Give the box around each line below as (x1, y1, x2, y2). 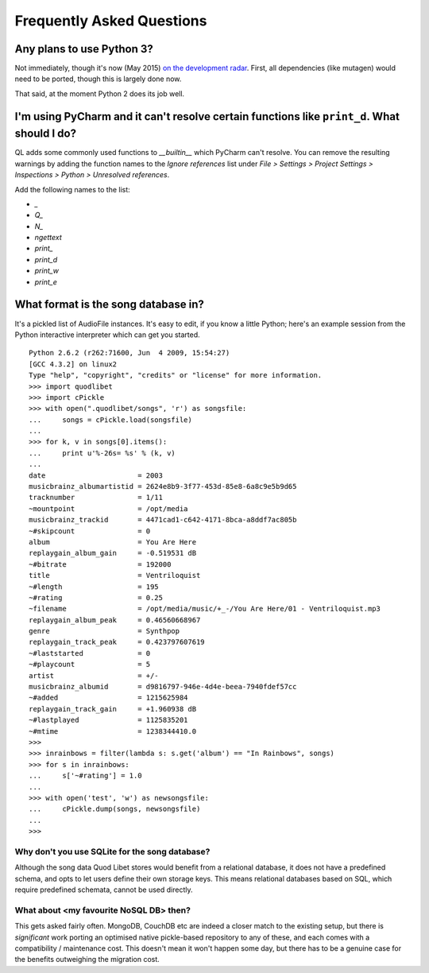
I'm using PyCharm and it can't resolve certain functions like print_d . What (14, 110, 400, 123)
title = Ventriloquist (29, 571, 201, 580)
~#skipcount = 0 (29, 526, 151, 536)
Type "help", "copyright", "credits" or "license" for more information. (29, 370, 323, 380)
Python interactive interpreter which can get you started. (14, 330, 200, 339)
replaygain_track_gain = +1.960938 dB (29, 704, 197, 713)
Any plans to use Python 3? (14, 42, 154, 56)
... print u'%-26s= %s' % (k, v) (29, 448, 176, 457)
